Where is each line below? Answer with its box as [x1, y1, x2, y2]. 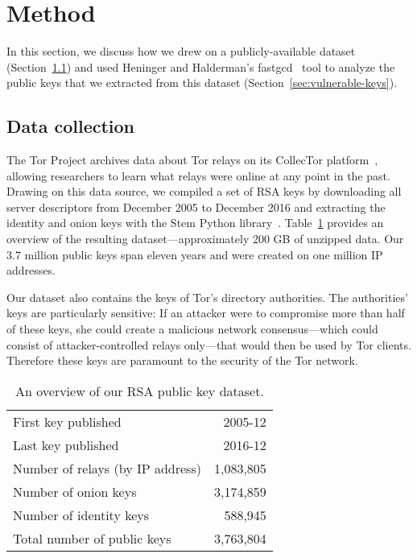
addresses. [6, 262, 56, 279]
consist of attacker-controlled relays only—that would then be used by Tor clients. [6, 336, 411, 353]
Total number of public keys [13, 528, 171, 548]
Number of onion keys [13, 482, 137, 501]
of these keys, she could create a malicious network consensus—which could [6, 320, 378, 337]
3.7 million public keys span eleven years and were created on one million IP [6, 246, 383, 262]
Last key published [13, 435, 119, 454]
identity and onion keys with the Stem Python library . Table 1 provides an [6, 214, 384, 231]
